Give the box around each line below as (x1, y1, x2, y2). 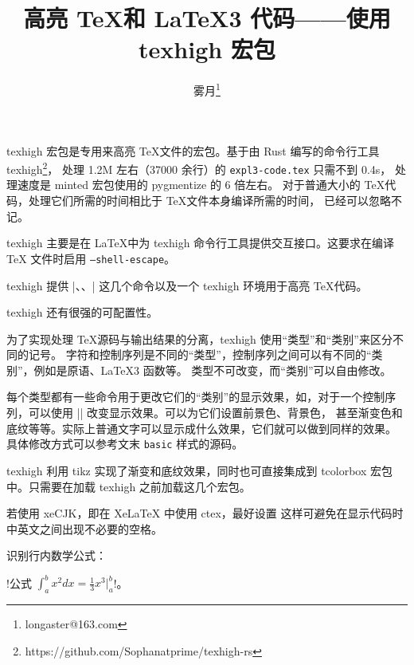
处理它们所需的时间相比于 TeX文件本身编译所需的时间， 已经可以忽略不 (28, 192, 402, 209)
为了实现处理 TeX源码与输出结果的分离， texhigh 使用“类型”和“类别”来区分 (6, 330, 393, 347)
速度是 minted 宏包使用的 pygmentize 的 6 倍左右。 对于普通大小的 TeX (17, 176, 385, 193)
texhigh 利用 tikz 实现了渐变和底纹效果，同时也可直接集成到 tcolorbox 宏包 (6, 462, 393, 478)
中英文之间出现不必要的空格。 (6, 520, 162, 537)
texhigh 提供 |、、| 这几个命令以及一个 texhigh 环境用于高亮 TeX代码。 (6, 277, 368, 293)
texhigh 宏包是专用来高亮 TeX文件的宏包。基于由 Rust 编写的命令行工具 (6, 142, 380, 159)
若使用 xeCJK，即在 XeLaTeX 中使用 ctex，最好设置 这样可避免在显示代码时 (6, 505, 404, 521)
